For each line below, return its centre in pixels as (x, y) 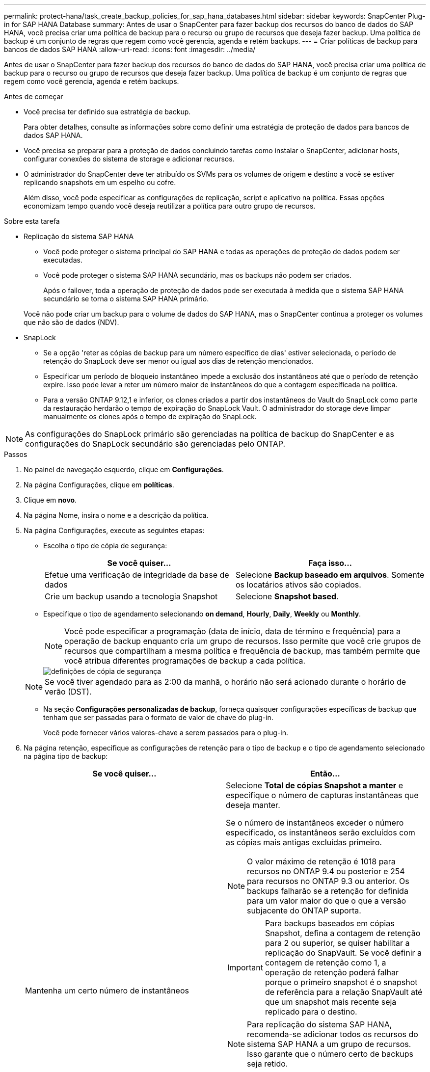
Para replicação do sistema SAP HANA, (320, 1024)
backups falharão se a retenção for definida (328, 891)
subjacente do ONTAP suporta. (304, 911)
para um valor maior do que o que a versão (327, 901)
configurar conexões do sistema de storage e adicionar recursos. (129, 159)
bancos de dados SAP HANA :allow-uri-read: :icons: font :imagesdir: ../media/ (130, 49)
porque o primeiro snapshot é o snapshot (341, 982)
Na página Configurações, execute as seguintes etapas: (114, 530)
